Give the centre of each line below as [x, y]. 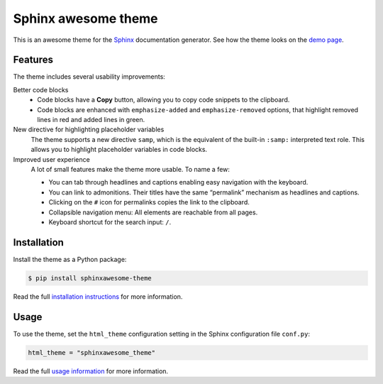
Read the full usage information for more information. [91, 371]
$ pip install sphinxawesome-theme [90, 278]
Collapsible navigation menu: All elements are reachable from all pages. [153, 212]
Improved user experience [51, 159]
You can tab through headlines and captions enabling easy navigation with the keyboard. [178, 182]
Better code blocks [41, 89]
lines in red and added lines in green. [91, 120]
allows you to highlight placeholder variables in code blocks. [119, 150]
